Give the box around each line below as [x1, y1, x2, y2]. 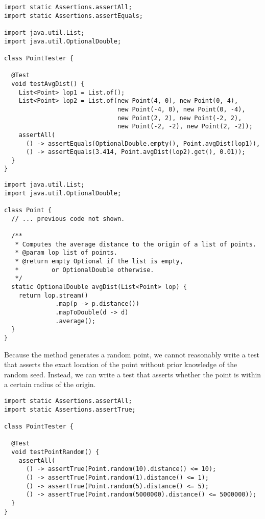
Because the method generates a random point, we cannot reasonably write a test [4, 349, 259, 359]
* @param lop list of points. [15, 249, 117, 257]
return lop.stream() [18, 291, 88, 299]
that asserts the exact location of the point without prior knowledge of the [4, 359, 237, 370]
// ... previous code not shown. [11, 215, 125, 222]
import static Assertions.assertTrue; [4, 405, 136, 413]
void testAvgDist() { [11, 80, 85, 87]
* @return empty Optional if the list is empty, [15, 258, 183, 265]
